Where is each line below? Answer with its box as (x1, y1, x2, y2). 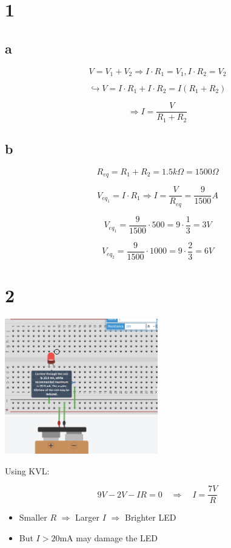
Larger (75, 511, 100, 524)
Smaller (19, 511, 47, 524)
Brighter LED (124, 511, 176, 524)
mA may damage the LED (59, 531, 158, 544)
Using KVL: (5, 464, 50, 477)
